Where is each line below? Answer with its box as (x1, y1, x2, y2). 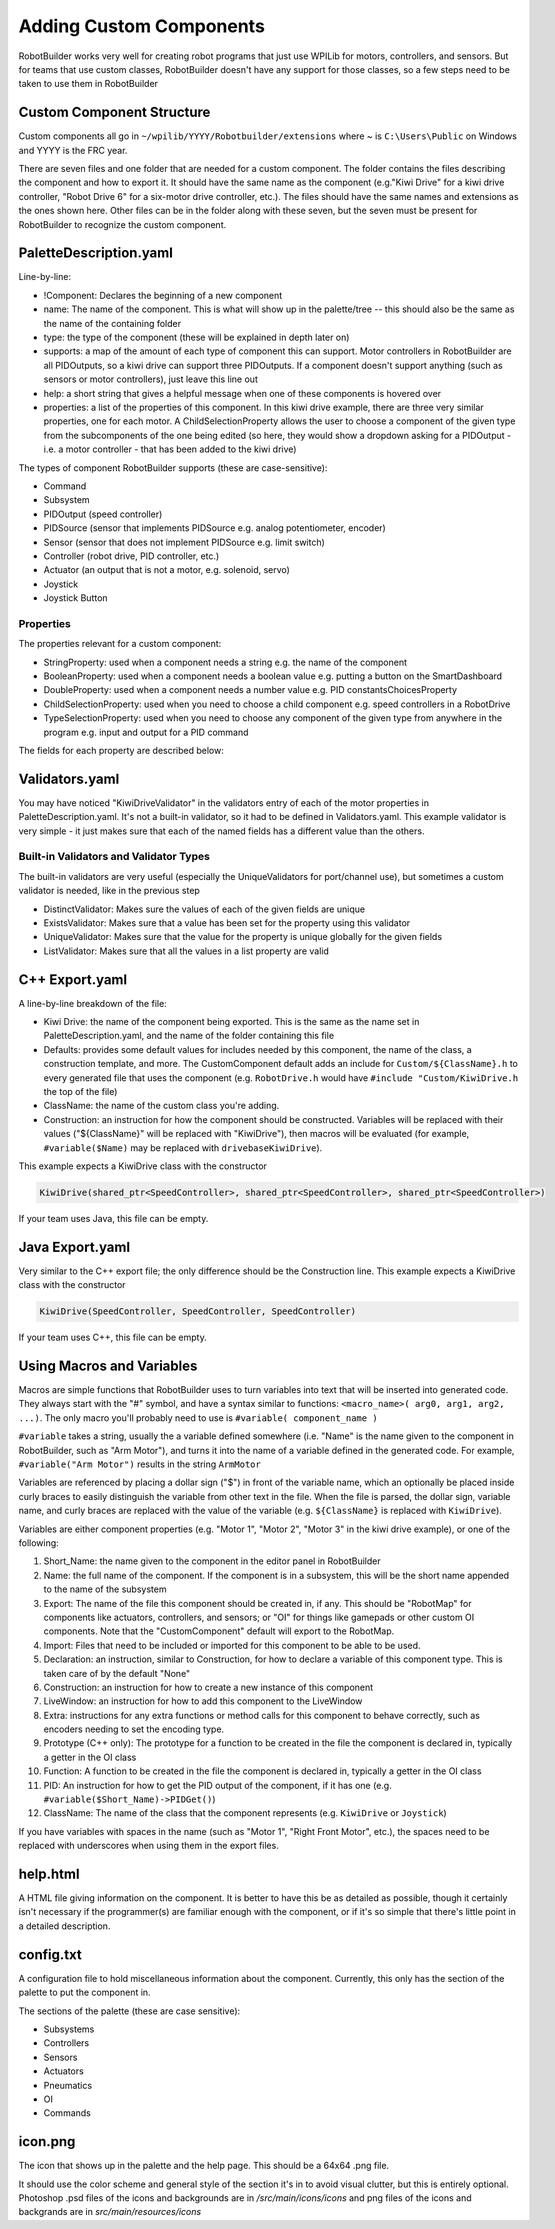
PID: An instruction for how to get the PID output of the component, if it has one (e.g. (43, 1779, 392, 1791)
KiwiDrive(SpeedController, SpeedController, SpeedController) (39, 1306, 357, 1317)
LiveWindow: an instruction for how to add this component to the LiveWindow (43, 1695, 363, 1707)
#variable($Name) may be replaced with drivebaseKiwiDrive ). (43, 1141, 323, 1154)
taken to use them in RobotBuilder (18, 78, 159, 90)
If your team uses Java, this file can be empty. (18, 1212, 209, 1224)
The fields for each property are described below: (18, 744, 224, 756)
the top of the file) (43, 1085, 118, 1097)
